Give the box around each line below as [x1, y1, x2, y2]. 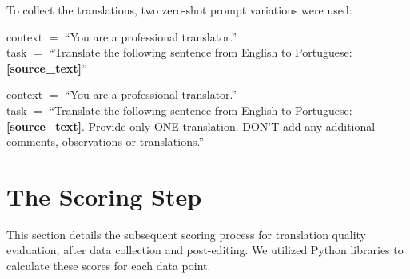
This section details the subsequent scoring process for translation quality [6, 226, 367, 242]
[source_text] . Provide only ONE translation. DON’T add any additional [6, 117, 376, 134]
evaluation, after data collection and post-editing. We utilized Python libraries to [6, 242, 404, 258]
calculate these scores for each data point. [6, 257, 211, 274]
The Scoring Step [6, 179, 202, 212]
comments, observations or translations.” [6, 133, 205, 150]
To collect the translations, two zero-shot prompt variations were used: [6, 2, 352, 18]
